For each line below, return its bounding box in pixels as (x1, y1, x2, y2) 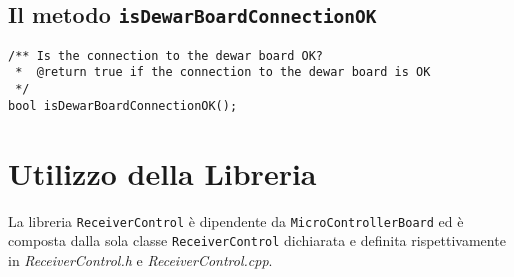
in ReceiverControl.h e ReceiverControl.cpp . (8, 249, 273, 270)
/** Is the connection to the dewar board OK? (8, 48, 323, 63)
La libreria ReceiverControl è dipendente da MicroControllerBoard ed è (8, 210, 464, 231)
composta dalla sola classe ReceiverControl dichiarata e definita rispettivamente (8, 230, 506, 251)
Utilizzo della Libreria (8, 152, 317, 193)
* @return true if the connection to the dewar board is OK (15, 65, 431, 80)
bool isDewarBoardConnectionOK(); (8, 98, 238, 113)
